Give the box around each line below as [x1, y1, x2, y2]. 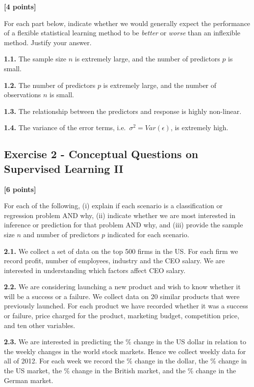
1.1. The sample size [4, 54, 67, 64]
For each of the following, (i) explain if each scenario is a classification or [4, 200, 223, 211]
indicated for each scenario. [107, 229, 189, 239]
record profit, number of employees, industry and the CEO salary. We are [4, 255, 225, 266]
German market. [4, 375, 53, 385]
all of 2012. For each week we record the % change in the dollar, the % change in [4, 356, 247, 366]
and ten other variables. [4, 320, 76, 330]
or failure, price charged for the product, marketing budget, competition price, [4, 310, 239, 321]
